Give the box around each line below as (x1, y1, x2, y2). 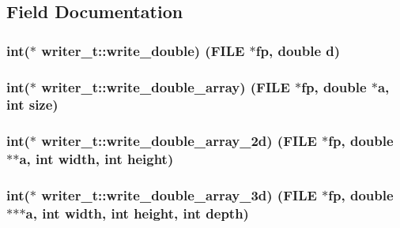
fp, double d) (255, 40, 341, 60)
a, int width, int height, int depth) (25, 204, 249, 222)
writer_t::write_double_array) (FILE (41, 77, 290, 96)
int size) (6, 95, 58, 114)
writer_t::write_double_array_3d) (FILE (41, 185, 317, 205)
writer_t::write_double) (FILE (41, 40, 245, 60)
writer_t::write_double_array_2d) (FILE (41, 131, 317, 151)
